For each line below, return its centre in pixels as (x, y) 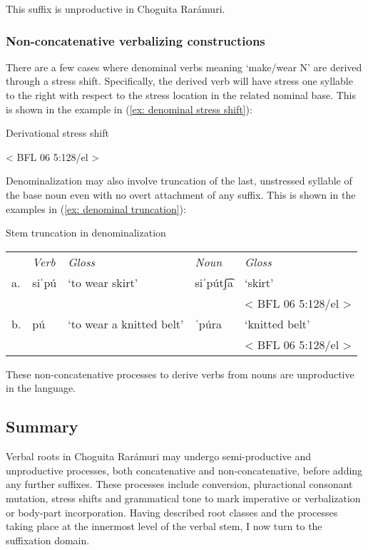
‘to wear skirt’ (103, 282)
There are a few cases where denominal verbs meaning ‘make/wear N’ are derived (184, 67)
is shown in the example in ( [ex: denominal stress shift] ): (129, 109)
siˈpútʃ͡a (214, 282)
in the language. (41, 388)
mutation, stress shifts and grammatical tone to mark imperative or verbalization (183, 498)
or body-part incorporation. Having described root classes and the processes (172, 512)
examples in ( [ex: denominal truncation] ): (96, 208)
